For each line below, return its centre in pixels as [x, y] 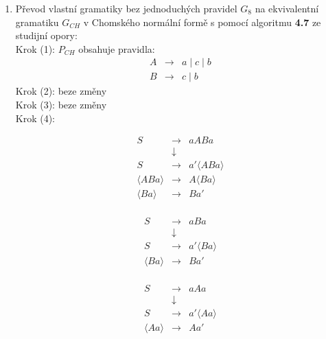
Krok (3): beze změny [61, 105]
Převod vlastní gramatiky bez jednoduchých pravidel [126, 8]
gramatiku [37, 22]
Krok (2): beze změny [61, 91]
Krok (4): [35, 118]
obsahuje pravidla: [117, 48]
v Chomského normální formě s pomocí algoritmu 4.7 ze [202, 22]
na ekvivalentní [287, 8]
